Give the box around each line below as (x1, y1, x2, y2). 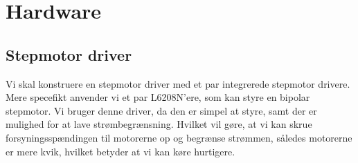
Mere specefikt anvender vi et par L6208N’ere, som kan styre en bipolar (6, 90, 310, 104)
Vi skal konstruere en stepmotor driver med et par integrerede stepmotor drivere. (6, 76, 350, 90)
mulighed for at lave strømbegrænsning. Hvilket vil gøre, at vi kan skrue (6, 117, 312, 131)
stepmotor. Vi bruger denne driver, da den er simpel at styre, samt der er (6, 103, 317, 117)
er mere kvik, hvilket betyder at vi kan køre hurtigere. (6, 144, 235, 158)
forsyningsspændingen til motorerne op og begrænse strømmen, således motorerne (6, 130, 352, 144)
